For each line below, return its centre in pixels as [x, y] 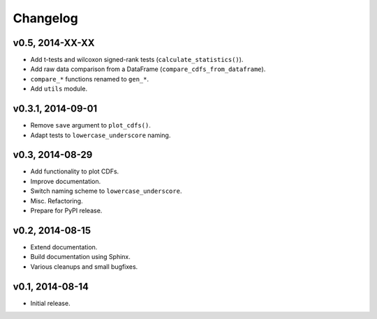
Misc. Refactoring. [57, 201]
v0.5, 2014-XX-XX [54, 43]
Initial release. [50, 303]
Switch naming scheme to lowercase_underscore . [106, 191]
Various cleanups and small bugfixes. [84, 266]
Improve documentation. [66, 181]
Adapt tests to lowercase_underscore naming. [101, 135]
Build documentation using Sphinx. [80, 257]
